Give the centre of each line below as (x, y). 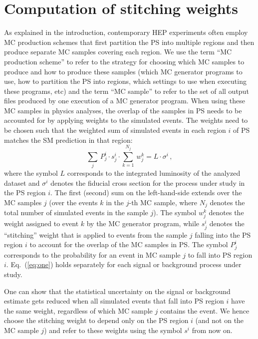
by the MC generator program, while (143, 223)
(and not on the (220, 320)
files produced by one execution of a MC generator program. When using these (125, 101)
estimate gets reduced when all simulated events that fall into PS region (114, 301)
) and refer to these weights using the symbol (113, 330)
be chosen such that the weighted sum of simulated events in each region (115, 130)
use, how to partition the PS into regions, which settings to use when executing (125, 81)
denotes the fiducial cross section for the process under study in (148, 182)
